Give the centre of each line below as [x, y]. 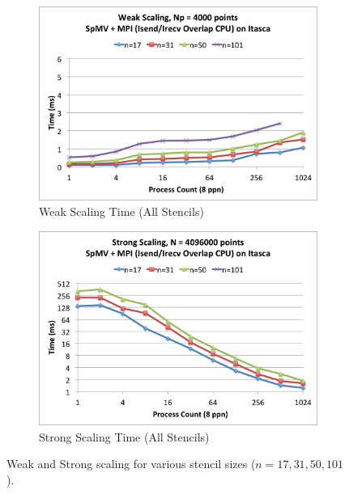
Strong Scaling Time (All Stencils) [124, 436]
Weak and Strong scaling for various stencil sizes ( [131, 464]
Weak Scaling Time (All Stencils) [121, 211]
